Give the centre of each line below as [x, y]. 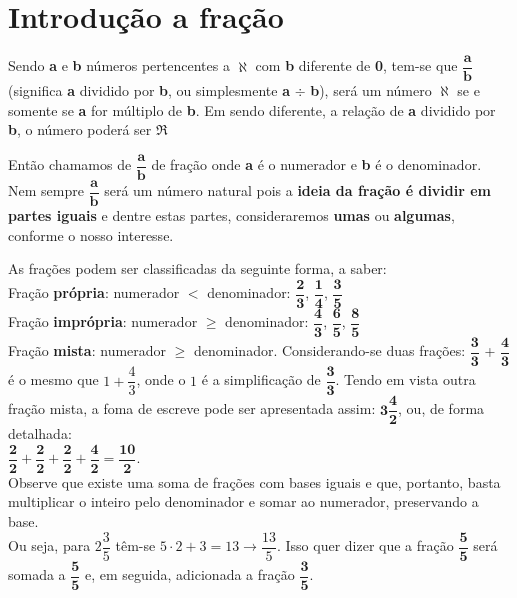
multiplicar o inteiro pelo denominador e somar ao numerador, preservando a [243, 501]
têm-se [135, 545]
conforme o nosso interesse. [91, 234]
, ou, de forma [441, 408]
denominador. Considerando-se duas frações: [330, 350]
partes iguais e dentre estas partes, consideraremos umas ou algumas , [231, 215]
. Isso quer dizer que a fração [365, 545]
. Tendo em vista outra [405, 379]
